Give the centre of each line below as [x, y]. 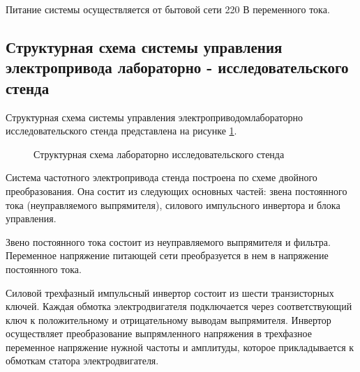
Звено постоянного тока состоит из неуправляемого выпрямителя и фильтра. [168, 241]
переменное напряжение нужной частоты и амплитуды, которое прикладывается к [180, 347]
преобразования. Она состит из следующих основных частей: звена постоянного [177, 191]
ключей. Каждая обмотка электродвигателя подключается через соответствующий [179, 306]
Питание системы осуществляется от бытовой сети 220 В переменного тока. [168, 9]
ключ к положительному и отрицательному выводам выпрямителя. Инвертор [168, 319]
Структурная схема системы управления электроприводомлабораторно [155, 117]
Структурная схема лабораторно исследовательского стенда [159, 154]
